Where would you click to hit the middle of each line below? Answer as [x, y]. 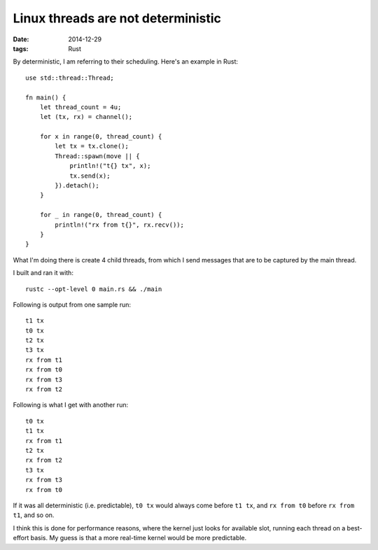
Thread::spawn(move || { [97, 156]
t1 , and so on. [34, 515]
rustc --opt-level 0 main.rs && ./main [94, 289]
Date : [21, 39]
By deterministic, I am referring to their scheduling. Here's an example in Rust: [125, 62]
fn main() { [46, 97]
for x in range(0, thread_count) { [101, 137]
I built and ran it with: [43, 273]
